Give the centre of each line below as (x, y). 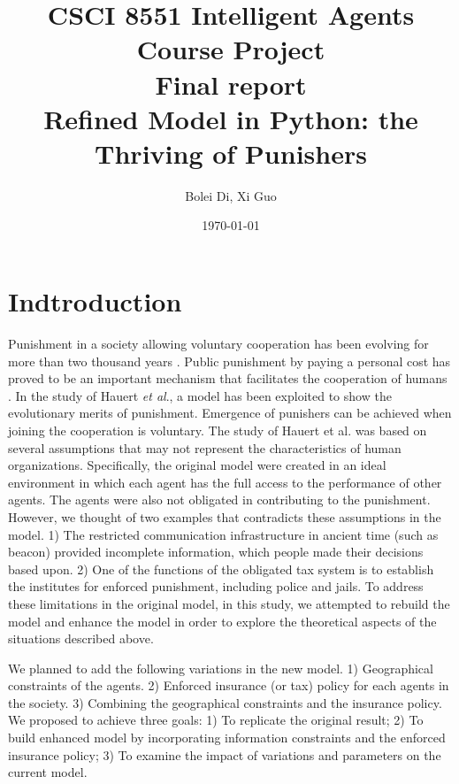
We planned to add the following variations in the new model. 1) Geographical (221, 668)
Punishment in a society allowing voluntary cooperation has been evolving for (218, 343)
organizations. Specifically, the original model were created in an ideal (197, 465)
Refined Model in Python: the (231, 118)
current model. (48, 772)
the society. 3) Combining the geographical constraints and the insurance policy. (225, 702)
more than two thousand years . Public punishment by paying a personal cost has (229, 361)
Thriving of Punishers (231, 153)
